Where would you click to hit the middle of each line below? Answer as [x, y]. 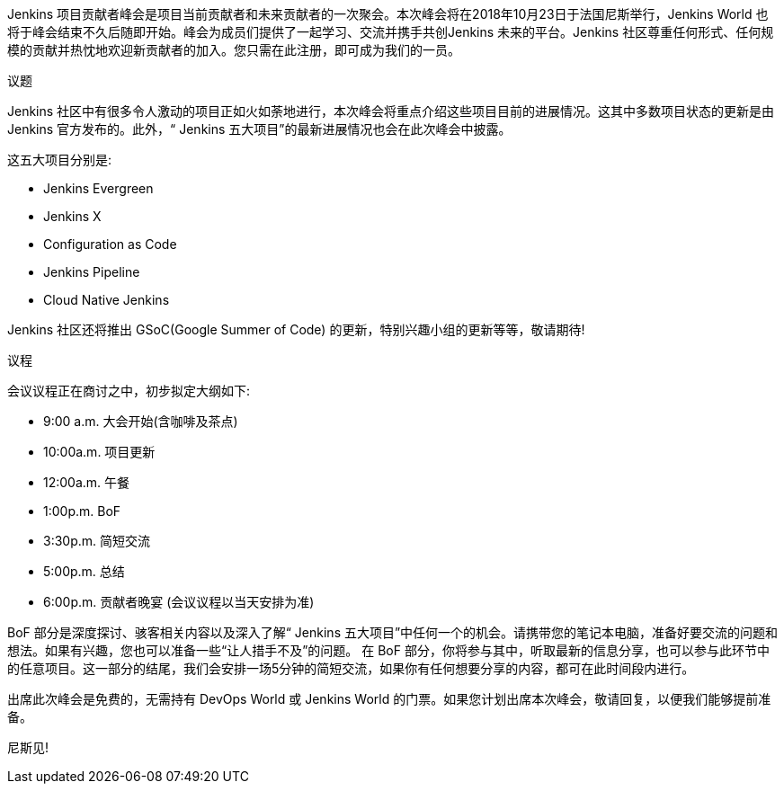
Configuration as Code [110, 244]
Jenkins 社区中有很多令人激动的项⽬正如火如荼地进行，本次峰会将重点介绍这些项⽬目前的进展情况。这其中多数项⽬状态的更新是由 [391, 111]
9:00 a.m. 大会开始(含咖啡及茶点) [141, 421]
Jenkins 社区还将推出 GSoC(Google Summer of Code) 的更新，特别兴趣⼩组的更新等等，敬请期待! [296, 329]
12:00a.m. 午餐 [87, 482]
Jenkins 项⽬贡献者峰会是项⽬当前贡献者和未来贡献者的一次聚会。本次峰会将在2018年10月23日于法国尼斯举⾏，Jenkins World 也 [388, 14]
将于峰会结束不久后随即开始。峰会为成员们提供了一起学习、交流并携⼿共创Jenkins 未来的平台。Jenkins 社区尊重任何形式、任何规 [391, 32]
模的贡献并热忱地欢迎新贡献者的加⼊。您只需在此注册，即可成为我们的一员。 [234, 50]
